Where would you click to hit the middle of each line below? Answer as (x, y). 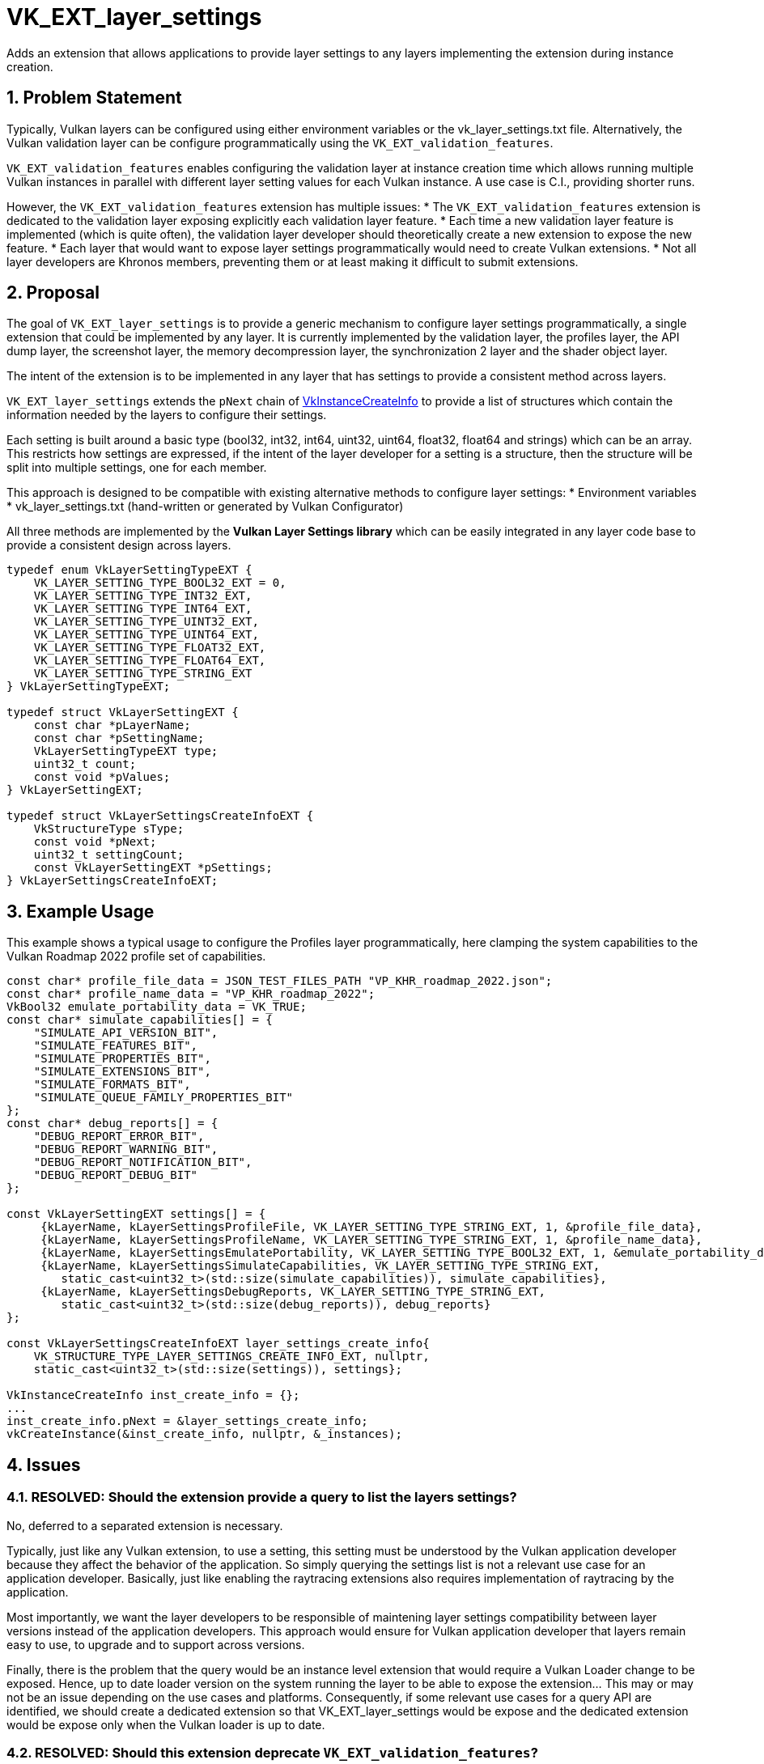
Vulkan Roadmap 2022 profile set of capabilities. (136, 956)
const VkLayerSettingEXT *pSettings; (153, 868)
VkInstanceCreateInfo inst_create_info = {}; (153, 1395)
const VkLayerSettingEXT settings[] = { (136, 1214)
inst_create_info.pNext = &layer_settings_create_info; (187, 1421)
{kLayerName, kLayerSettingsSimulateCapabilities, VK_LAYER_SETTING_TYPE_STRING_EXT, (320, 1266)
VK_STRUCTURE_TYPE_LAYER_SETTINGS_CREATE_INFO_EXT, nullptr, (231, 1357)
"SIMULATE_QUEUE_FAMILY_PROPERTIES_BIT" (163, 1098)
